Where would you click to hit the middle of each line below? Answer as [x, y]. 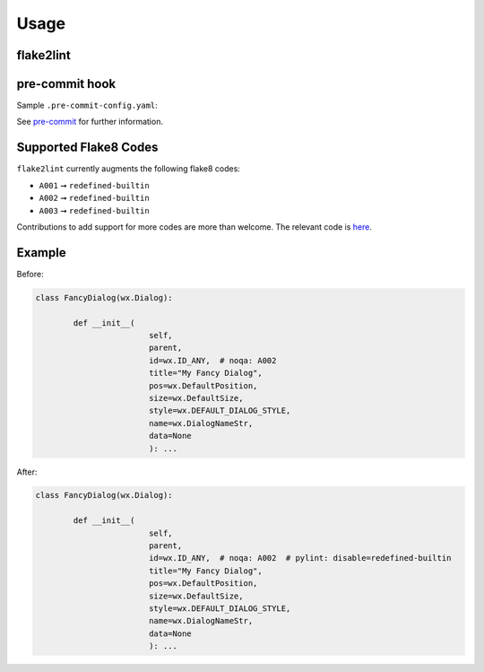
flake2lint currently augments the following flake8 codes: [129, 169]
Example [41, 253]
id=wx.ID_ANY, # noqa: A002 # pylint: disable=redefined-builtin [300, 558]
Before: [30, 274]
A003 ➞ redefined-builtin [94, 210]
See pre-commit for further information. [90, 122]
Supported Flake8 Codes [87, 148]
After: [27, 472]
